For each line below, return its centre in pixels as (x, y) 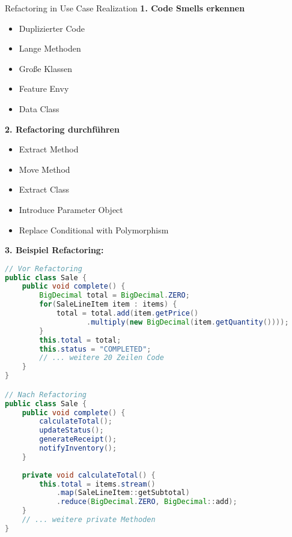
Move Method (44, 169)
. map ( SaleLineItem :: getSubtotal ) (123, 493)
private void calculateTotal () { (89, 475)
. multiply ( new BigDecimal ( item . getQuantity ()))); (188, 322)
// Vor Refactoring (44, 268)
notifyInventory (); (78, 448)
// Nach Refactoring (46, 394)
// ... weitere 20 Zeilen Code (102, 358)
